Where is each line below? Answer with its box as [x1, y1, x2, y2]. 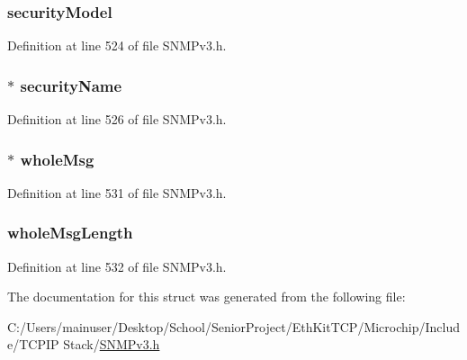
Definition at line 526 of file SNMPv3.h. [7, 110, 227, 129]
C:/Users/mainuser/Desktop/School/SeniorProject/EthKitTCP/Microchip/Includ [7, 317, 461, 336]
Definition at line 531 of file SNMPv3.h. [7, 183, 227, 202]
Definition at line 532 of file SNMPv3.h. [7, 256, 227, 275]
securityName [20, 74, 122, 96]
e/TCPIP [7, 335, 59, 354]
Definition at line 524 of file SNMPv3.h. [7, 36, 227, 55]
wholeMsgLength [7, 221, 133, 244]
